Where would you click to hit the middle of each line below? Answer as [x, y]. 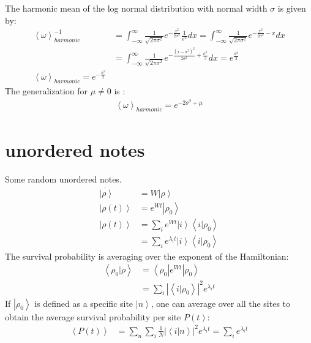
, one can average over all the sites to [221, 303]
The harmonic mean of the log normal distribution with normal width [136, 8]
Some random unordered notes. [63, 179]
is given [292, 8]
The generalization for [47, 91]
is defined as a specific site [84, 303]
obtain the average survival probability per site [93, 316]
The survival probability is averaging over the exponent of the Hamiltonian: [147, 256]
